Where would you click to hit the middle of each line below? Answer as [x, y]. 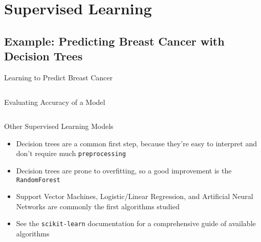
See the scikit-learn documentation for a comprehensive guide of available [136, 223]
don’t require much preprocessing [71, 153]
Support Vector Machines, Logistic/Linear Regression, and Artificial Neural [135, 196]
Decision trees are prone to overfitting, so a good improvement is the [124, 170]
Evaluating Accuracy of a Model [55, 102]
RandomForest [38, 180]
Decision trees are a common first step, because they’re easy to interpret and [137, 143]
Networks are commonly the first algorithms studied [98, 206]
